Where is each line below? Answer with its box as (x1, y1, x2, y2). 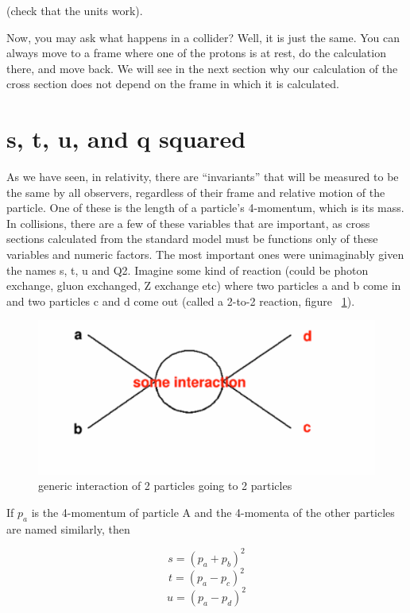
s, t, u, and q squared (6, 122, 246, 155)
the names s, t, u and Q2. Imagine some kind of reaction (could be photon (6, 261, 369, 278)
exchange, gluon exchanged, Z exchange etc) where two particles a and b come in (6, 277, 401, 294)
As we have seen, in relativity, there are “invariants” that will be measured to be (6, 168, 399, 185)
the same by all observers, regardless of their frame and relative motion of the (6, 183, 385, 200)
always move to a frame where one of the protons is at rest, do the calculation (6, 44, 386, 61)
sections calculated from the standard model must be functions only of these (6, 230, 378, 247)
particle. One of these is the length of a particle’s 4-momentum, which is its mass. (6, 199, 404, 216)
